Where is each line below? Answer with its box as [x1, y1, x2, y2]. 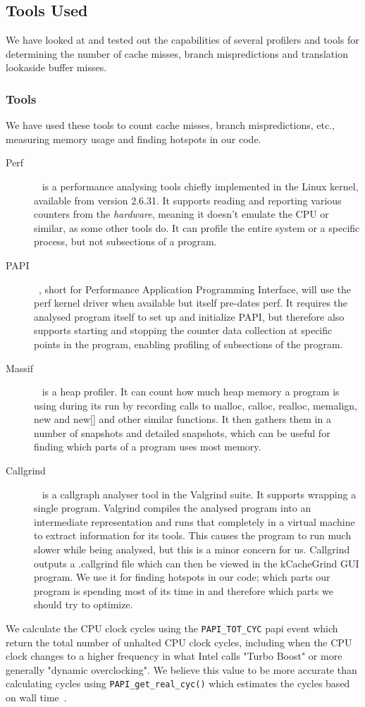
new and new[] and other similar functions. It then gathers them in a [34, 412, 331, 426]
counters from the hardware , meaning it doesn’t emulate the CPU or [34, 207, 329, 221]
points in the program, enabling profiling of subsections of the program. [34, 336, 343, 351]
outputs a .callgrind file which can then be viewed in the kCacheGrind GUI [34, 555, 359, 570]
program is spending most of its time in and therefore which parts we [34, 583, 333, 598]
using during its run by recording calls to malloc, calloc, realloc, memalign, [34, 398, 357, 412]
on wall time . [6, 690, 67, 705]
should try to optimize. [34, 597, 133, 612]
